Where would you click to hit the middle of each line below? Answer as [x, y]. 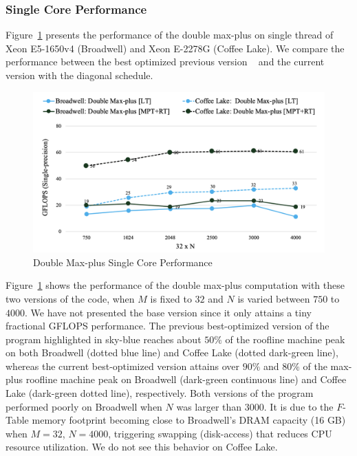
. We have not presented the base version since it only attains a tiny [168, 312]
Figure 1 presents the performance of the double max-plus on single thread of [170, 35]
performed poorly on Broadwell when [84, 406]
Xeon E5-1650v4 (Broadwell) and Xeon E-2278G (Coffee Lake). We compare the [175, 48]
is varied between [274, 298]
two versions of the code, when [70, 298]
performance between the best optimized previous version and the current [165, 62]
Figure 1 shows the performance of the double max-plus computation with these [175, 285]
